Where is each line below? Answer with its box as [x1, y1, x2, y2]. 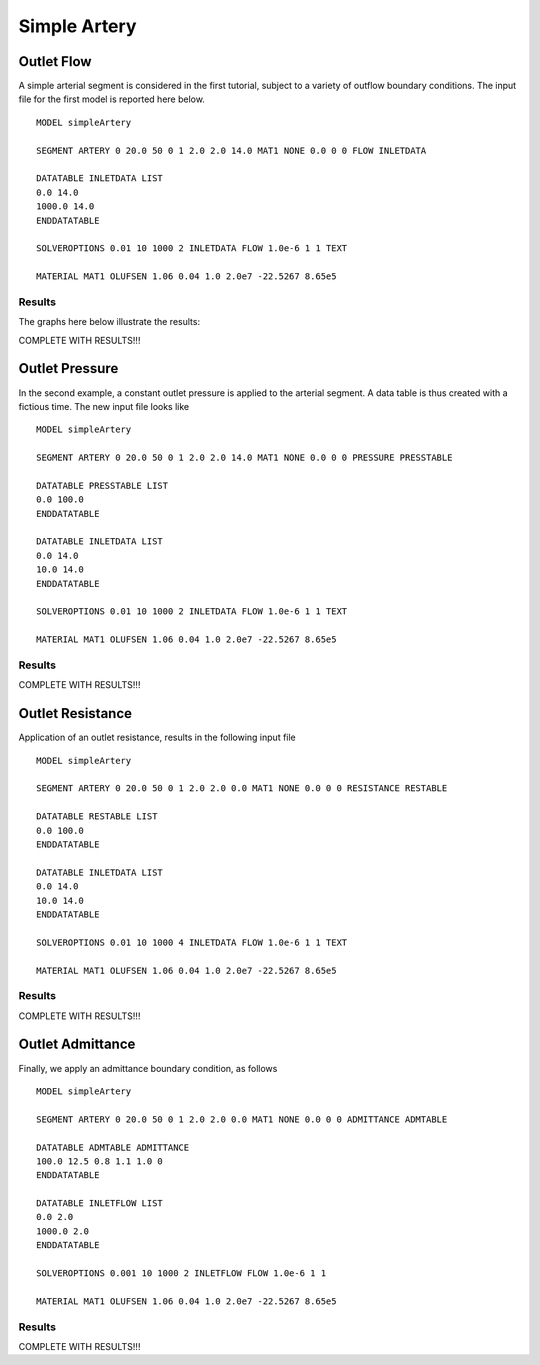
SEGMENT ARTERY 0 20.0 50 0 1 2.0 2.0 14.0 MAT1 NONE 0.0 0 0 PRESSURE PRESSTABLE [36, 452, 453, 464]
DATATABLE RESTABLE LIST [36, 811, 158, 822]
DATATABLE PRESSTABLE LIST [36, 480, 169, 491]
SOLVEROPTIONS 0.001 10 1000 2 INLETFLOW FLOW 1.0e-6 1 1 [36, 1268, 327, 1279]
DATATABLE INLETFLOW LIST [36, 1198, 164, 1209]
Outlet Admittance [18, 1036, 136, 1053]
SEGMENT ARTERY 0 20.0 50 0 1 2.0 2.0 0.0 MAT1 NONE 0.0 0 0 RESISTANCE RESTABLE [36, 783, 448, 794]
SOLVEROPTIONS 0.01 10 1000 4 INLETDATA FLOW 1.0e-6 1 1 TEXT [36, 936, 348, 948]
